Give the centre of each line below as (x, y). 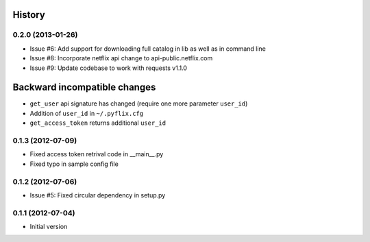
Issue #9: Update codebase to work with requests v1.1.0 (109, 68)
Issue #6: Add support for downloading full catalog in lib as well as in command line (148, 49)
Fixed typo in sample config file (74, 164)
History (29, 15)
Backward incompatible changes (84, 87)
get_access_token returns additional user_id (98, 123)
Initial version (49, 227)
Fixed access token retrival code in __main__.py (97, 154)
